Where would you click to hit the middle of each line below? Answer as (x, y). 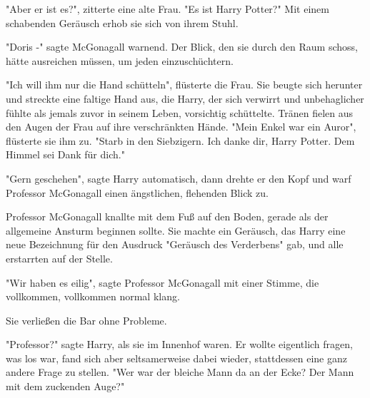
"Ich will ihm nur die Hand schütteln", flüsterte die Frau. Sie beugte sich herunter (184, 85)
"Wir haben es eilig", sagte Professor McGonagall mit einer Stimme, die (162, 282)
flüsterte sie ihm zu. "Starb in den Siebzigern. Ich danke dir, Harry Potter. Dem (180, 140)
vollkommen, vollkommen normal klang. (93, 296)
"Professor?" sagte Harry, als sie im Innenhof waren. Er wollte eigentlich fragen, (179, 344)
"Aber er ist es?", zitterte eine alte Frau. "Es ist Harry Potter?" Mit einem (167, 9)
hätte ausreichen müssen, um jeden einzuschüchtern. (120, 60)
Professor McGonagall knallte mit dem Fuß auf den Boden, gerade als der (167, 216)
